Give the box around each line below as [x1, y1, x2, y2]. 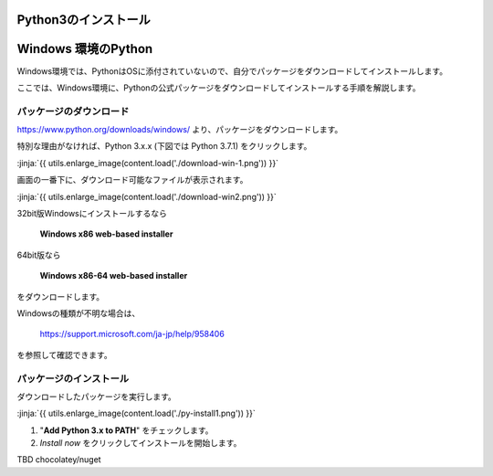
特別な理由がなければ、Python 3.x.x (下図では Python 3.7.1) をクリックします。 [16, 141, 312, 152]
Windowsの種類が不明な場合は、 [16, 307, 141, 319]
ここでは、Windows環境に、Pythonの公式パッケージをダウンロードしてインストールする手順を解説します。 [16, 82, 421, 93]
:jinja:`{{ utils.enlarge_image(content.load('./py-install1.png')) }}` [16, 407, 256, 419]
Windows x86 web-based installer [39, 228, 173, 239]
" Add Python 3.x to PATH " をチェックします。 [39, 425, 214, 436]
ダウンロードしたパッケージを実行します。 [16, 391, 177, 402]
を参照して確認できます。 [16, 349, 113, 360]
